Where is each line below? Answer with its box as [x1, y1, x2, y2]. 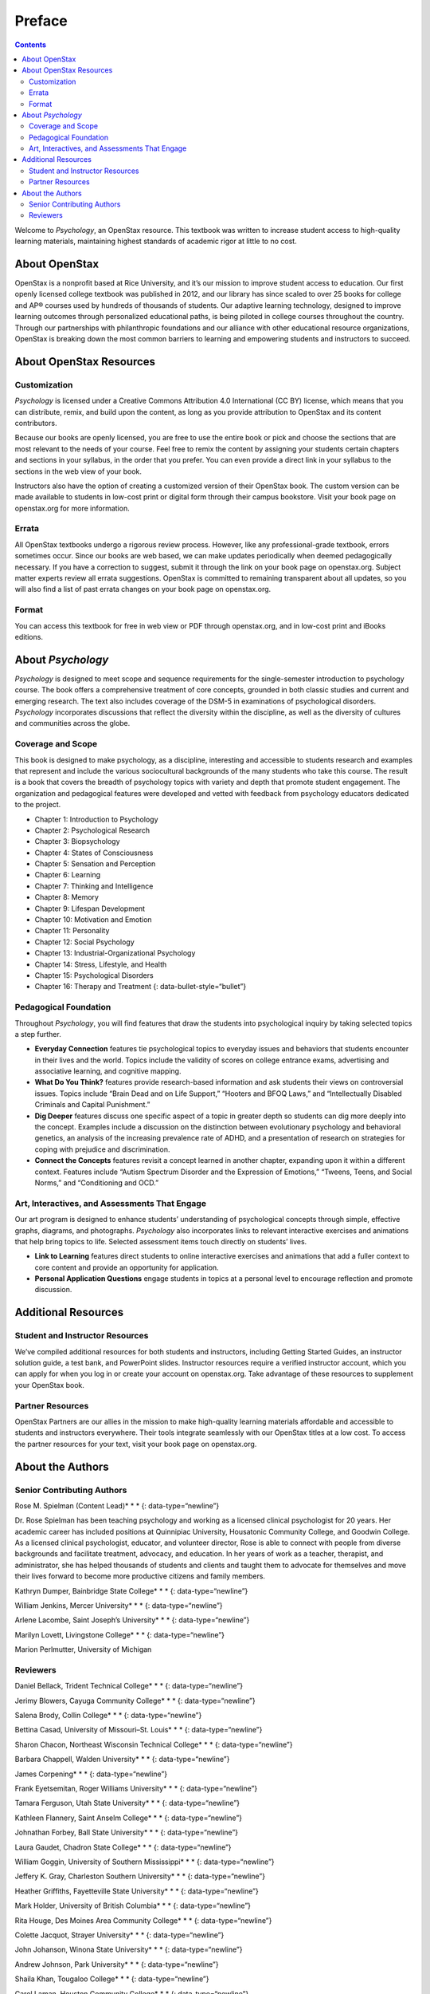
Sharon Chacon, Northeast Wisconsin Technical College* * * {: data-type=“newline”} [14, 1740, 293, 1749]
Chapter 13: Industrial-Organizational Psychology [34, 948, 196, 958]
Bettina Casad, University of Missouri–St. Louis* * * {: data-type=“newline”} [14, 1725, 263, 1735]
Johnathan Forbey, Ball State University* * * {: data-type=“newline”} [14, 1827, 239, 1838]
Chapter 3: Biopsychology [34, 837, 120, 846]
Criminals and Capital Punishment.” [34, 1100, 150, 1109]
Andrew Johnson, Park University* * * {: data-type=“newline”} [14, 1959, 219, 1969]
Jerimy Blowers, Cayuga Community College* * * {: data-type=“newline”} [14, 1696, 256, 1705]
